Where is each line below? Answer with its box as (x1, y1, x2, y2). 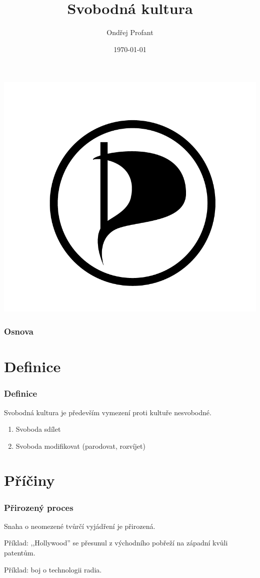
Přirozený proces (4, 501, 73, 513)
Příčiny (4, 470, 55, 490)
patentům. (4, 547, 35, 558)
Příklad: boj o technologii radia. (4, 564, 102, 574)
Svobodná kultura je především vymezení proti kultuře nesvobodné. (4, 407, 211, 417)
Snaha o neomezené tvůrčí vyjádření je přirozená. (4, 520, 155, 531)
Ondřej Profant (106, 27, 153, 38)
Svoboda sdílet (15, 424, 61, 434)
